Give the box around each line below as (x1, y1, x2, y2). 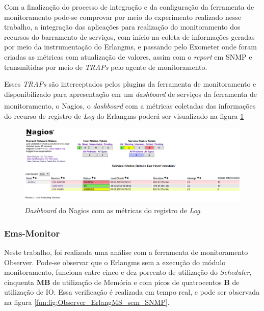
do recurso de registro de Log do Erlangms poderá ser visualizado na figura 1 (4, 110, 244, 121)
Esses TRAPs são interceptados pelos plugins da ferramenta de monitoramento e (4, 79, 256, 89)
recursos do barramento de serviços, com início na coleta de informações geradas (4, 31, 255, 42)
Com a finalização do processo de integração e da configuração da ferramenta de (4, 2, 254, 12)
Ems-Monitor (4, 226, 60, 239)
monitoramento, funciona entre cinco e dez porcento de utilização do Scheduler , (4, 267, 252, 277)
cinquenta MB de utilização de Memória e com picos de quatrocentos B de (4, 276, 240, 287)
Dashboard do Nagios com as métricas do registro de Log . (24, 205, 202, 216)
